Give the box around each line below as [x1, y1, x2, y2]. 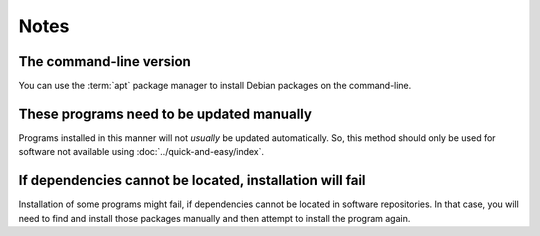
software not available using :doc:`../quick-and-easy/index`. [18, 146, 265, 158]
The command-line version [18, 53, 192, 70]
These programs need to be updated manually [18, 105, 312, 122]
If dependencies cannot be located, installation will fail [18, 172, 366, 189]
